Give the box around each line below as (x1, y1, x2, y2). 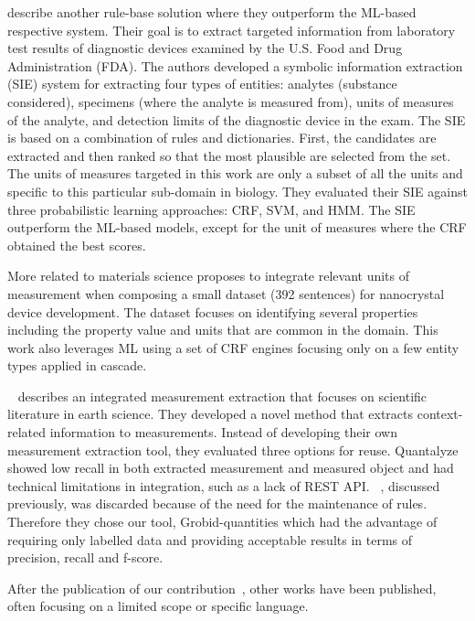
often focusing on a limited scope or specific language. (7, 596, 309, 616)
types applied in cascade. (7, 356, 147, 375)
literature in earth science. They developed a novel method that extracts (7, 404, 414, 423)
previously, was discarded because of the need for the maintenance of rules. (7, 494, 427, 513)
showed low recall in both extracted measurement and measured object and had (7, 458, 454, 477)
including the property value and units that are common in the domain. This (7, 320, 438, 339)
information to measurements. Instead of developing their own (49, 423, 397, 442)
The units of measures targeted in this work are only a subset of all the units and (7, 164, 463, 183)
